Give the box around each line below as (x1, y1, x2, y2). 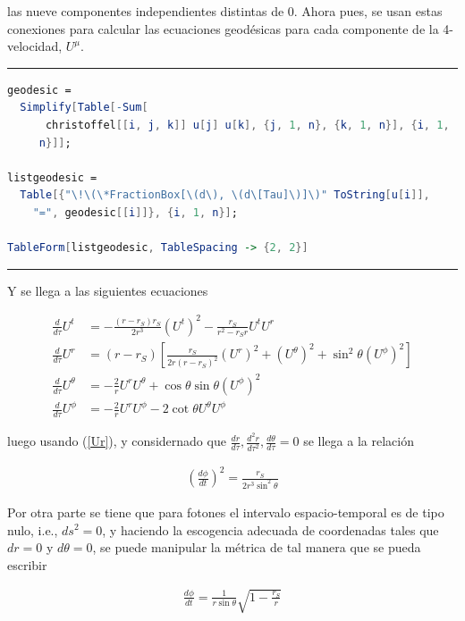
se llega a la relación (303, 432, 414, 450)
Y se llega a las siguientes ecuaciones (7, 281, 208, 299)
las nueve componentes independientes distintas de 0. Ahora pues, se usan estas (7, 2, 443, 20)
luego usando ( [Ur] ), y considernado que (7, 432, 226, 450)
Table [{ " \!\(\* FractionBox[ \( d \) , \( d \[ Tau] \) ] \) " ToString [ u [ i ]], (20, 189, 430, 202)
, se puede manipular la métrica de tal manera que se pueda (92, 538, 421, 557)
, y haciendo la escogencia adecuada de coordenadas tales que (102, 520, 439, 539)
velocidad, (7, 37, 63, 55)
